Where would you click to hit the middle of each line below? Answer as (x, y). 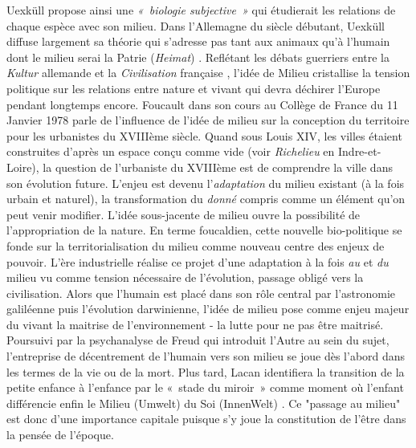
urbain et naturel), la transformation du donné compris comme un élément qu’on (206, 199)
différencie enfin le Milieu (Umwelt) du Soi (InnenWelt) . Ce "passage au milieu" (204, 403)
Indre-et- (360, 151)
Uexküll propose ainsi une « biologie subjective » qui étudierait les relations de (201, 10)
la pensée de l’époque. (60, 435)
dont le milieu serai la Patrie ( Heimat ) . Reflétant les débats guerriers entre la (198, 57)
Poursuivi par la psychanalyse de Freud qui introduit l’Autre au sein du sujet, (198, 340)
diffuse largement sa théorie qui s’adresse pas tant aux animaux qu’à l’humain (198, 41)
